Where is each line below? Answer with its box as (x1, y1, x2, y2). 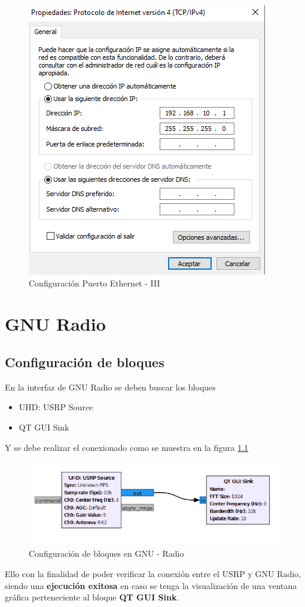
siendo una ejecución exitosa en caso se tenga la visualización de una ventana (5, 579, 297, 591)
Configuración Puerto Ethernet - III (29, 276, 160, 289)
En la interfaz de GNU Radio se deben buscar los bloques (5, 380, 216, 393)
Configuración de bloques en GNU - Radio (29, 547, 184, 560)
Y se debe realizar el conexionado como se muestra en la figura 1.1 (5, 441, 249, 453)
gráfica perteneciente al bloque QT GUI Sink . (5, 591, 179, 603)
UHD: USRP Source (19, 401, 93, 413)
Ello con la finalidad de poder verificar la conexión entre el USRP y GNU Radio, (5, 567, 301, 579)
